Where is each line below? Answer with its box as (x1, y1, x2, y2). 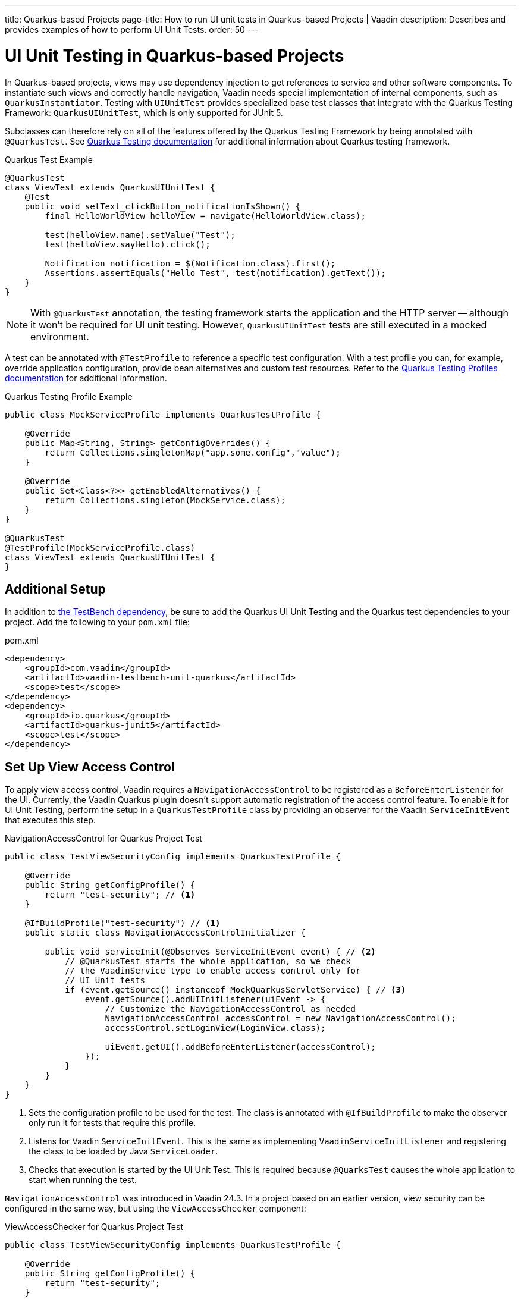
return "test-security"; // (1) (45, 890, 196, 900)
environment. (30, 330, 89, 343)
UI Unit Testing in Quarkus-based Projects (5, 45, 344, 66)
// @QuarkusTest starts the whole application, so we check (65, 956, 351, 967)
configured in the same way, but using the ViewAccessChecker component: (5, 1203, 306, 1214)
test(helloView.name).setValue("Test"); (45, 230, 236, 240)
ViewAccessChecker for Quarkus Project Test (5, 1222, 183, 1232)
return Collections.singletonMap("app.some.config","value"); (45, 447, 341, 457)
